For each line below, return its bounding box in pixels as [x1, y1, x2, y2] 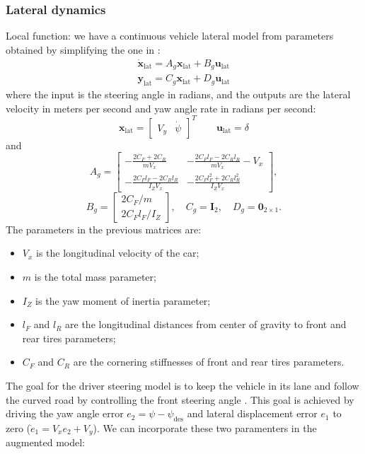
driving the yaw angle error [6, 406, 124, 421]
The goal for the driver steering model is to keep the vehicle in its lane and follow [6, 378, 359, 392]
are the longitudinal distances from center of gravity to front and [65, 317, 347, 332]
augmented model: [6, 435, 85, 450]
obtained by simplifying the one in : [6, 42, 161, 57]
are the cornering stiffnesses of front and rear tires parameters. [73, 354, 344, 369]
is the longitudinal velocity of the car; [36, 245, 199, 260]
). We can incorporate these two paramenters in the [93, 420, 317, 435]
